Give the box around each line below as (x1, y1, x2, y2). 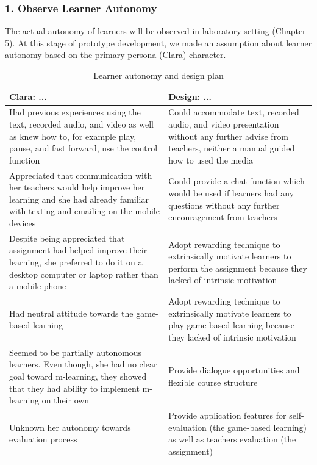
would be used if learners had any (168, 187, 294, 200)
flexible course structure (168, 375, 258, 388)
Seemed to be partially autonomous (9, 345, 142, 358)
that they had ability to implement (9, 381, 140, 394)
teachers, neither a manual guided (168, 142, 295, 154)
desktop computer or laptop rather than (9, 267, 158, 280)
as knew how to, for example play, (9, 129, 137, 142)
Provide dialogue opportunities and (168, 364, 300, 377)
